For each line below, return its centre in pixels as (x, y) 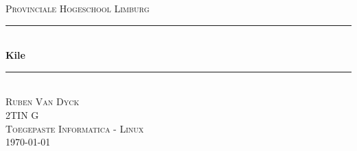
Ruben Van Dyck (43, 101)
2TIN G (22, 114)
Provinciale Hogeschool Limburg (78, 8)
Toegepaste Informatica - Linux (75, 128)
